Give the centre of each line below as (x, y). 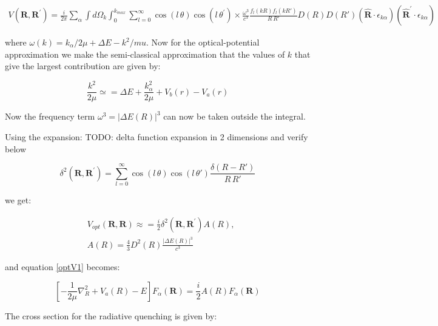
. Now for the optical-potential (203, 42)
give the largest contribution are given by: (83, 66)
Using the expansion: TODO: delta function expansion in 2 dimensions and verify (157, 136)
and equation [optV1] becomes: (62, 266)
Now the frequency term (50, 116)
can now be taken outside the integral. (234, 116)
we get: (18, 200)
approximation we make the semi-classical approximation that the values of (145, 54)
